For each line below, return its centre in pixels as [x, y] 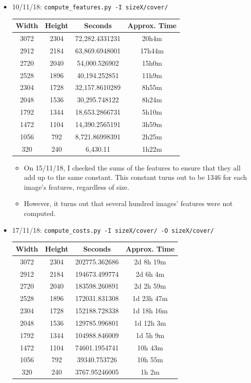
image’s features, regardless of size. [77, 187]
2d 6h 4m [150, 274]
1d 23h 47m [150, 298]
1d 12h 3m [150, 322]
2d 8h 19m [150, 261]
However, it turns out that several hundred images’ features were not [128, 203]
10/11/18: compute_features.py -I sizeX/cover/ [90, 6]
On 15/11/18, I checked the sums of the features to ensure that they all [132, 167]
